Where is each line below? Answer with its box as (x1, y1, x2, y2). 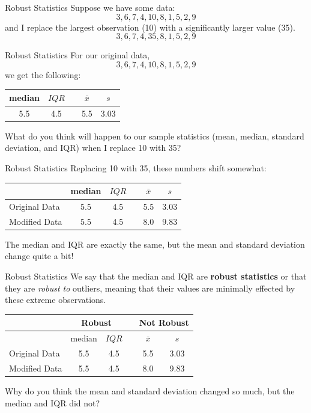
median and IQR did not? (5, 396, 100, 409)
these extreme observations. (5, 293, 106, 306)
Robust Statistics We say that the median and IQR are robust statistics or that (5, 270, 307, 283)
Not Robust (139, 316, 189, 329)
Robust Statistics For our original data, (5, 49, 150, 61)
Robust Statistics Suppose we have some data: (5, 1, 175, 13)
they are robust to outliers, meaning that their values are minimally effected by (5, 281, 295, 294)
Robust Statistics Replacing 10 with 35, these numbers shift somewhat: (5, 162, 267, 174)
